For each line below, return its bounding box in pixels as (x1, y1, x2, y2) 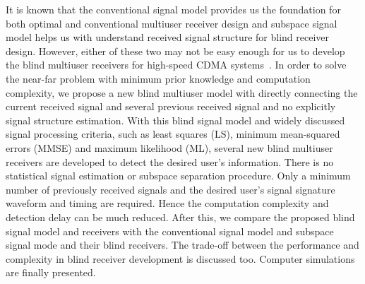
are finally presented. (6, 265, 96, 280)
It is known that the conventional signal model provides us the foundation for (6, 2, 341, 16)
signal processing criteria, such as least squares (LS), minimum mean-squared (6, 126, 340, 141)
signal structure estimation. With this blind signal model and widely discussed (6, 112, 345, 127)
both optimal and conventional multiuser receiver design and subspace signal (6, 16, 337, 30)
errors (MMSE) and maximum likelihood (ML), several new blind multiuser (6, 140, 333, 155)
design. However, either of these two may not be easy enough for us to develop (6, 43, 345, 58)
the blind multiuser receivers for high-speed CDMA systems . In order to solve (6, 57, 347, 72)
